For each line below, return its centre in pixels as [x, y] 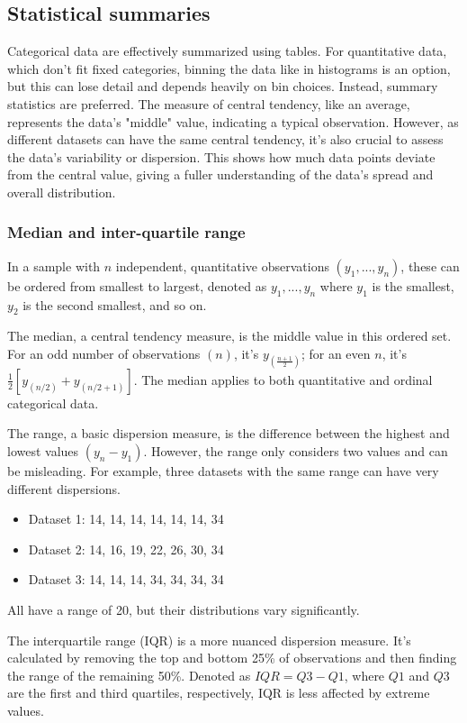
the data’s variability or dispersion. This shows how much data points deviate [221, 156]
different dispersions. [64, 488]
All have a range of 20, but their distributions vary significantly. [184, 609]
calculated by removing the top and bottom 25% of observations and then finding [232, 658]
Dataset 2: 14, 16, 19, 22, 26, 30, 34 [126, 549]
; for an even [336, 353]
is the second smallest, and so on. [115, 304]
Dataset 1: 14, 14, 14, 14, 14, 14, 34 [126, 519]
